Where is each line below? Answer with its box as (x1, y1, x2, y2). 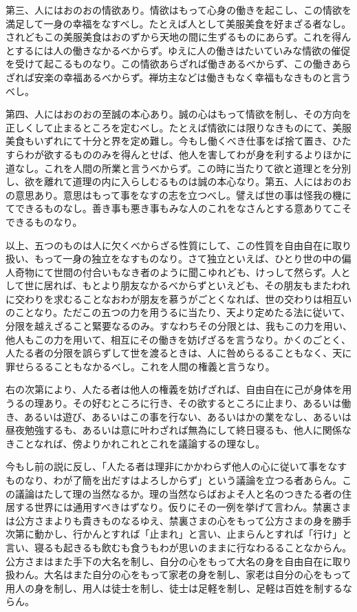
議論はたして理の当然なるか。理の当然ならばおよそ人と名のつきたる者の (14, 486, 343, 500)
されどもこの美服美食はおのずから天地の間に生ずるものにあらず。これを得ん (6, 30, 351, 44)
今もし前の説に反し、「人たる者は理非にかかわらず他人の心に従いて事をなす (6, 459, 347, 474)
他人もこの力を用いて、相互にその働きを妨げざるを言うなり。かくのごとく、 (6, 332, 351, 346)
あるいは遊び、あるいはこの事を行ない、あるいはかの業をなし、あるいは (24, 409, 352, 423)
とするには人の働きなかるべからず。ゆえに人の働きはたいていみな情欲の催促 (6, 43, 351, 57)
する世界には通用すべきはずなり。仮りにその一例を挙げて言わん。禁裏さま (14, 500, 351, 514)
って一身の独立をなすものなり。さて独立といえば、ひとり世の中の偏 (43, 251, 351, 266)
